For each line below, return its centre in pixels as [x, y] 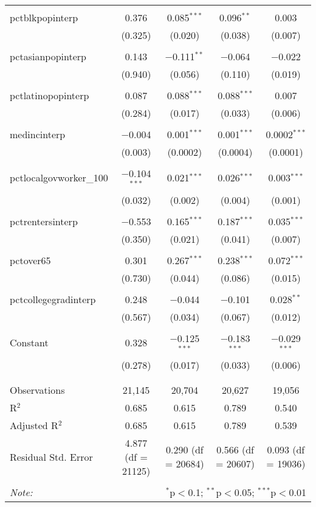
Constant [29, 343]
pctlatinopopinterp [50, 95]
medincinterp [38, 134]
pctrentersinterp [44, 221]
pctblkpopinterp [44, 17]
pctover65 [30, 260]
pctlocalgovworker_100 [59, 178]
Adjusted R [34, 425]
